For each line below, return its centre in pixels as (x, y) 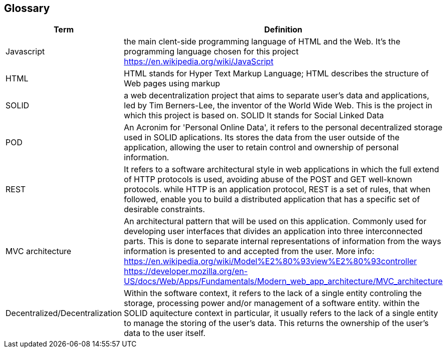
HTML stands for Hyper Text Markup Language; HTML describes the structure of (276, 74)
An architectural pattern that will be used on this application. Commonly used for (275, 221)
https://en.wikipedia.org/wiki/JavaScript (199, 62)
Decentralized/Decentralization (64, 313)
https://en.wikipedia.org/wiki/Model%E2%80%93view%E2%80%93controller (270, 261)
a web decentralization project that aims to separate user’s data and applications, (277, 96)
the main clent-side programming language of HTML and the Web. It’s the (262, 42)
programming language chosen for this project (211, 52)
